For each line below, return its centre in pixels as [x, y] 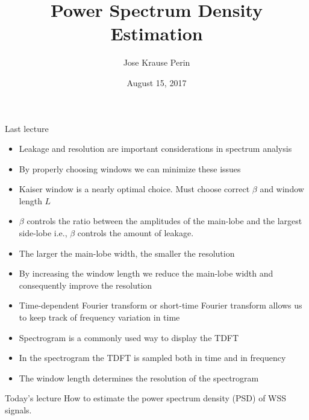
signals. [18, 410]
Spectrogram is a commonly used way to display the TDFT [129, 337]
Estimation [157, 33]
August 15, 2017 [157, 82]
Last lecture [27, 128]
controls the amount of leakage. [136, 233]
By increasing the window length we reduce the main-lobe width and [146, 273]
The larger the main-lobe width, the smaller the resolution [127, 253]
